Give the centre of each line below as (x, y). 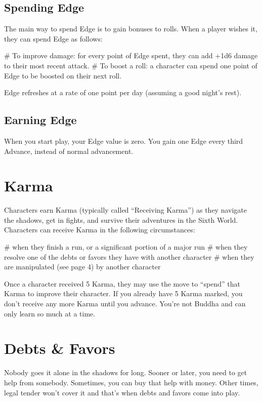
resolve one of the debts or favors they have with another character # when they (129, 256)
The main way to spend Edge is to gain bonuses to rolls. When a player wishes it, (131, 29)
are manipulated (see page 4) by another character (82, 267)
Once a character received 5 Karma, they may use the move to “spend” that (122, 283)
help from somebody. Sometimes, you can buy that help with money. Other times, (131, 382)
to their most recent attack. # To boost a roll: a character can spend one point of (131, 65)
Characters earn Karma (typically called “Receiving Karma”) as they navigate (126, 210)
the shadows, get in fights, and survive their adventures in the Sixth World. (121, 219)
